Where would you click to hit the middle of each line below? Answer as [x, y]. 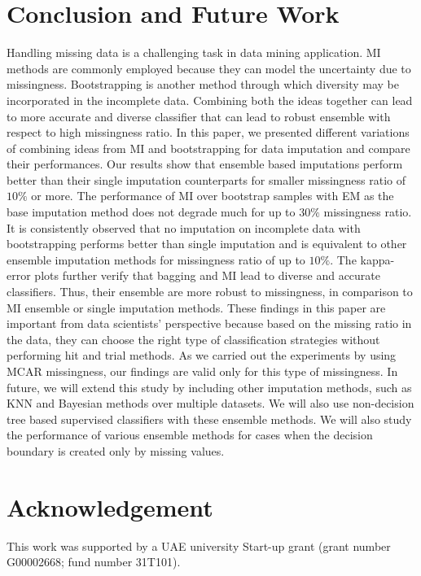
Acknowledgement [110, 506]
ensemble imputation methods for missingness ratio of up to [156, 259]
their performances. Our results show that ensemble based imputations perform [205, 164]
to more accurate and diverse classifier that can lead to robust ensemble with [199, 116]
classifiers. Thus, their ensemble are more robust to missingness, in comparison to [210, 292]
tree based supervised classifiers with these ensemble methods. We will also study [209, 419]
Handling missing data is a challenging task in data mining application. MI [194, 52]
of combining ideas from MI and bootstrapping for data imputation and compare [208, 148]
